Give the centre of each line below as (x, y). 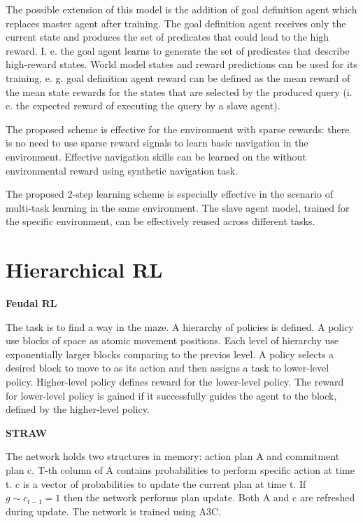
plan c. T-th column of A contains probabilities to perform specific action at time (180, 469)
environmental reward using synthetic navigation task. (122, 170)
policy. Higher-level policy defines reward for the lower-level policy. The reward (175, 381)
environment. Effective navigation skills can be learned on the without (156, 156)
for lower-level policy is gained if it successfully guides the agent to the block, (171, 395)
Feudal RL (31, 303)
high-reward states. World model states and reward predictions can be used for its (181, 64)
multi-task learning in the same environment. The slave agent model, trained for (178, 207)
